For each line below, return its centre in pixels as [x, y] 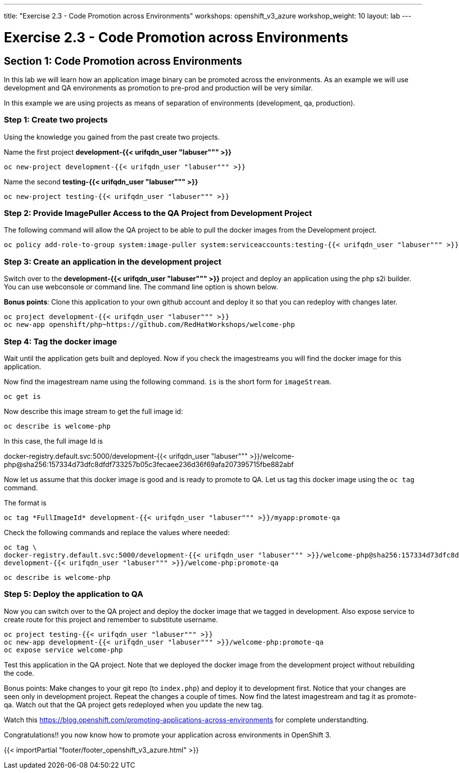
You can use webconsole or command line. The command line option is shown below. [141, 287]
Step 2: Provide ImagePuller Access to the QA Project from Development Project [158, 213]
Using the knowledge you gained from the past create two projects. [112, 137]
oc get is [22, 396]
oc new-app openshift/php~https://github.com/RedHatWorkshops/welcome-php [150, 325]
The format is [25, 503]
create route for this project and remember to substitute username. [111, 619]
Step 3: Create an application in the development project [113, 261]
